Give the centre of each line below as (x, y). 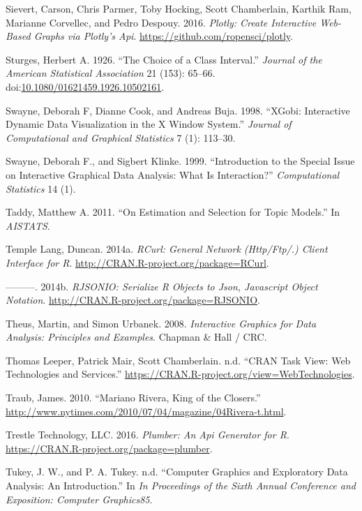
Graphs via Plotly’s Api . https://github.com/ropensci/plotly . (163, 36)
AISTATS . (28, 225)
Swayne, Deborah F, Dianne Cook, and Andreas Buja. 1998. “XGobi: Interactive (178, 110)
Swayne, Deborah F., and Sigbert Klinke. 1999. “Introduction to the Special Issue (180, 161)
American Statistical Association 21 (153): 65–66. (111, 73)
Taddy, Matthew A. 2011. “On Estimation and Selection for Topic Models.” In (173, 212)
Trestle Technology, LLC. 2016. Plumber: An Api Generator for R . (148, 435)
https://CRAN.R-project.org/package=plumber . (109, 448)
